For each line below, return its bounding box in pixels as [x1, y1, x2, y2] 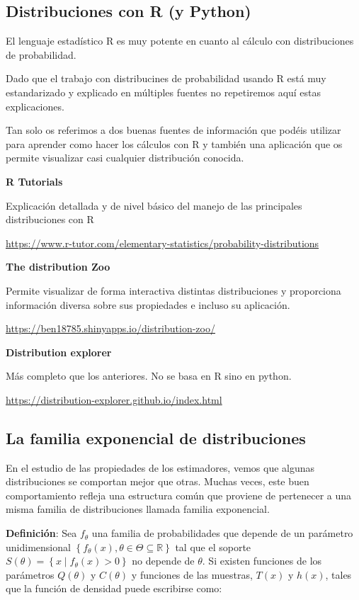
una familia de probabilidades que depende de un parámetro [91, 526, 353, 540]
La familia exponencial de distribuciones [6, 426, 306, 448]
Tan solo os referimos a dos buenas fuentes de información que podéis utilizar [6, 123, 341, 137]
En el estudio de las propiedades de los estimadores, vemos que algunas [6, 460, 315, 475]
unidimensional [6, 539, 71, 554]
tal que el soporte [175, 539, 251, 554]
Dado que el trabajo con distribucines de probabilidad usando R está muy [6, 71, 326, 86]
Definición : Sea [6, 526, 77, 540]
